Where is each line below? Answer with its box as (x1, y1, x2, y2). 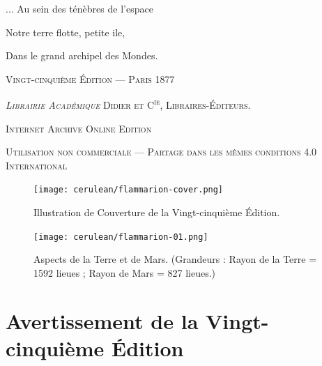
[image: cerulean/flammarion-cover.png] (33, 185, 224, 195)
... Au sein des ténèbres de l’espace (6, 1, 153, 15)
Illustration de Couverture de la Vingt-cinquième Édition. (33, 205, 280, 220)
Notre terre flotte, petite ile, (6, 24, 125, 39)
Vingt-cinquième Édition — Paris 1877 (6, 71, 175, 86)
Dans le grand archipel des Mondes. (6, 48, 158, 63)
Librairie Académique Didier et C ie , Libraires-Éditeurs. (6, 96, 251, 112)
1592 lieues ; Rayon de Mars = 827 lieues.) (33, 265, 215, 280)
